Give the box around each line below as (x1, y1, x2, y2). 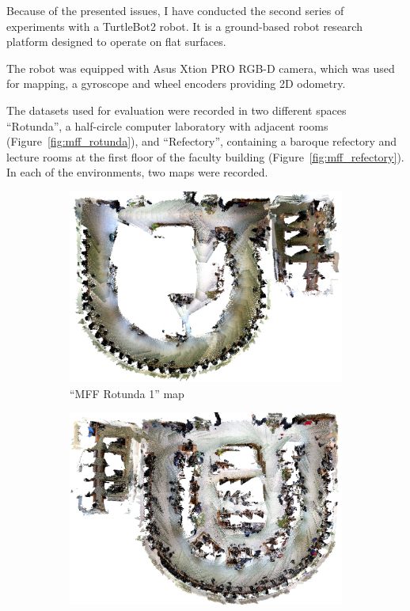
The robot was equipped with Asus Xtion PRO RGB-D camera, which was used (6, 59, 395, 76)
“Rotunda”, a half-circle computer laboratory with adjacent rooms (6, 117, 328, 134)
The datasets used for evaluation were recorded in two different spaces (6, 101, 347, 118)
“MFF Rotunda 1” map (70, 385, 184, 401)
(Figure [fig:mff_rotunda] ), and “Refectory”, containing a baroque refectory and (6, 133, 397, 150)
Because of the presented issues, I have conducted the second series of (6, 2, 344, 18)
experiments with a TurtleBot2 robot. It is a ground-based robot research (6, 17, 363, 34)
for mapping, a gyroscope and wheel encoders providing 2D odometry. (6, 75, 346, 92)
